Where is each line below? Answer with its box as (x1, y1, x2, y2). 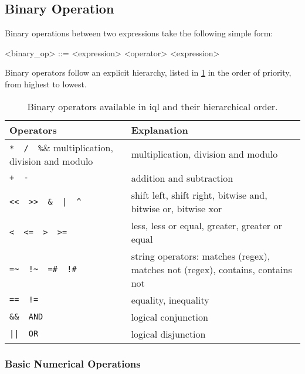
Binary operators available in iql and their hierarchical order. (27, 99, 278, 113)
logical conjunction (131, 310, 208, 324)
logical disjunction (131, 327, 206, 341)
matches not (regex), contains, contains (131, 262, 292, 276)
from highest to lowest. (5, 77, 87, 90)
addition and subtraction (131, 171, 233, 185)
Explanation (131, 123, 188, 137)
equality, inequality (131, 293, 209, 307)
